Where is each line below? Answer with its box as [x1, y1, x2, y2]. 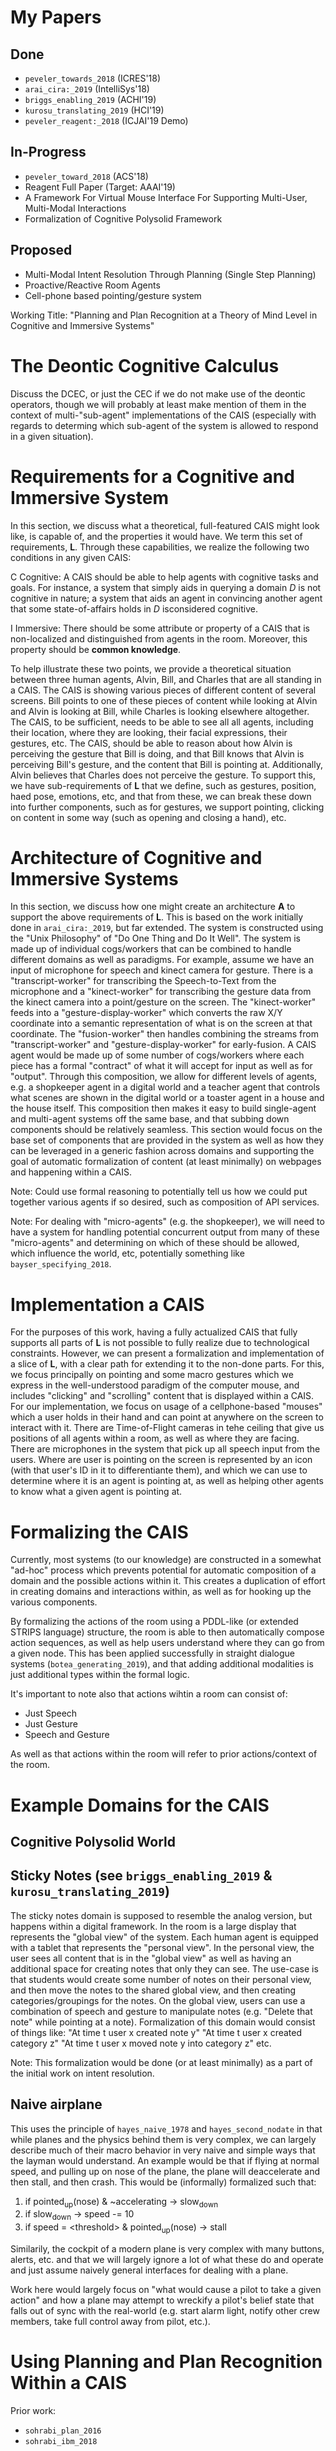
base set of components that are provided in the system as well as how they [10, 1134, 325, 1146]
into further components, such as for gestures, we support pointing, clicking [10, 801, 325, 813]
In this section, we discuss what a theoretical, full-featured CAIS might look [10, 519, 320, 531]
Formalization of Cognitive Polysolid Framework [24, 212, 223, 225]
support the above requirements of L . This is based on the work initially [10, 911, 304, 923]
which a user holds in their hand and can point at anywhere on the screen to [10, 1411, 324, 1423]
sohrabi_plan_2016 [24, 2426, 102, 2436]
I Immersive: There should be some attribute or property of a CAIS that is [10, 622, 310, 634]
